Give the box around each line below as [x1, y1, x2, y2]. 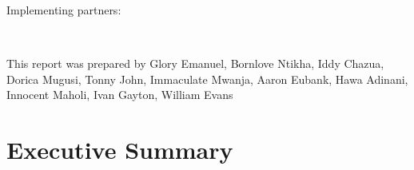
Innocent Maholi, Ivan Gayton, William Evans [6, 86, 233, 103]
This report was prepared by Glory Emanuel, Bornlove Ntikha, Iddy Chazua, [6, 55, 384, 72]
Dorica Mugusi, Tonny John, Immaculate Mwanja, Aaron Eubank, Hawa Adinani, [6, 70, 408, 87]
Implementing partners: [6, 2, 121, 18]
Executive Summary [6, 133, 233, 166]
